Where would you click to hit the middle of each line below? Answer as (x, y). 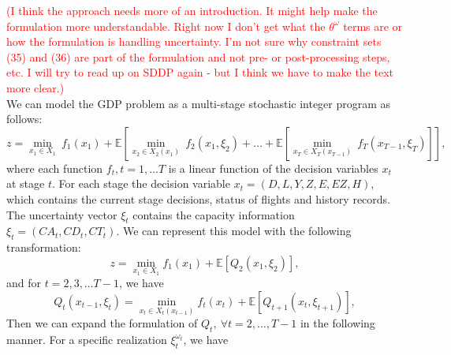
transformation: (44, 247)
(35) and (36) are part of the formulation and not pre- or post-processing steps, (198, 56)
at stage (26, 183)
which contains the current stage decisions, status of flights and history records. (198, 198)
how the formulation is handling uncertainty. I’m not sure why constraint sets (194, 41)
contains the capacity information (214, 214)
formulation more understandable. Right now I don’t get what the (166, 26)
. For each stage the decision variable (141, 183)
